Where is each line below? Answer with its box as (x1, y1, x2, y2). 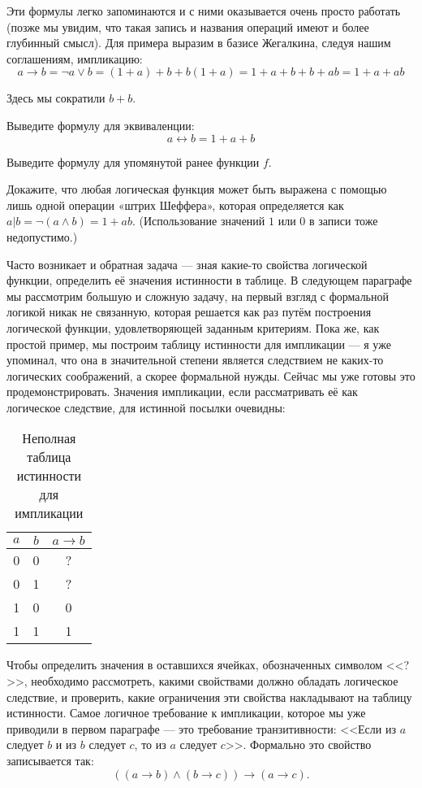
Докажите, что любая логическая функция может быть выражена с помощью (6, 181, 387, 198)
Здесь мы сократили (6, 89, 105, 107)
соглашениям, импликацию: (6, 50, 143, 67)
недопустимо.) (6, 228, 78, 245)
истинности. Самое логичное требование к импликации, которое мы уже (6, 704, 366, 721)
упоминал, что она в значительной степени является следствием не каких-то (6, 351, 384, 368)
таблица (27, 447, 71, 467)
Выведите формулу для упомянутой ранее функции (6, 153, 260, 170)
